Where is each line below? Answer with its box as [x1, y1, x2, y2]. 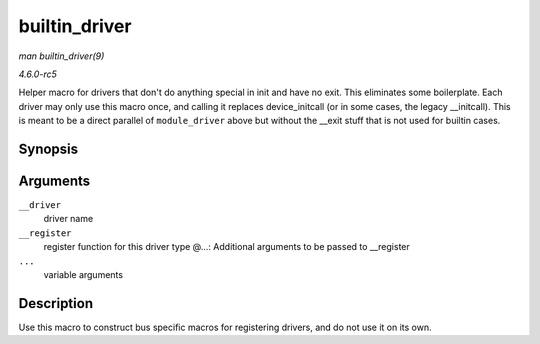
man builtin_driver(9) [18, 50, 105, 62]
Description [18, 295, 94, 312]
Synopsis [18, 140, 79, 157]
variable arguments [43, 268, 124, 280]
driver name [43, 213, 94, 225]
